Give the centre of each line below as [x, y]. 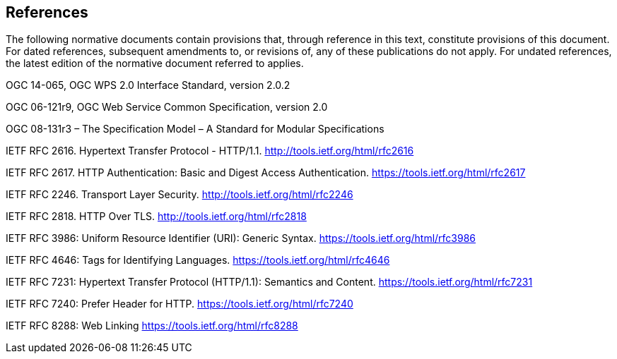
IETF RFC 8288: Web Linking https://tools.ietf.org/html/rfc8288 [152, 326]
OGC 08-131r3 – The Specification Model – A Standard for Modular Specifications [195, 129]
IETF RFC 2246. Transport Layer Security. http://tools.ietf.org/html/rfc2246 [180, 195]
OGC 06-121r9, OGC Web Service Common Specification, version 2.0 [167, 107]
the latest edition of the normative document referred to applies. [155, 63]
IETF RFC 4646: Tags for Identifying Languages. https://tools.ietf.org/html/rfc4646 [198, 260]
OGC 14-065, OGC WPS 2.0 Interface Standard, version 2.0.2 [148, 85]
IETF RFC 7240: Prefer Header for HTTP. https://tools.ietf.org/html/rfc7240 [180, 304]
